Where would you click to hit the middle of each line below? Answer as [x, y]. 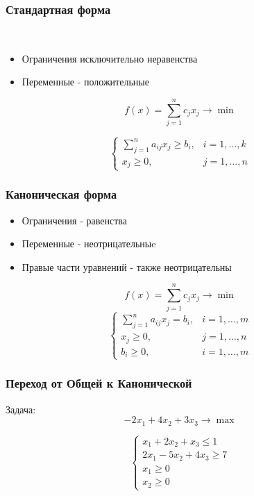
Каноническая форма [61, 194]
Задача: [21, 409]
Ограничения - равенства [74, 220]
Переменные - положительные [85, 82]
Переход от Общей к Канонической [99, 383]
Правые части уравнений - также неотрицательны [127, 266]
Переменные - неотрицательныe [89, 243]
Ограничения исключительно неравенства [110, 58]
